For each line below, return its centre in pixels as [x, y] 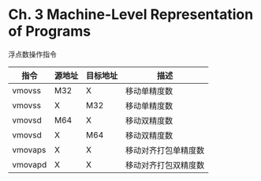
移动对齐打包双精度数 [165, 165]
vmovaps [29, 149]
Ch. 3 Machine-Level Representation [131, 15]
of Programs [50, 31]
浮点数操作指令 [32, 54]
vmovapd [30, 164]
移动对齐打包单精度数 [165, 150]
